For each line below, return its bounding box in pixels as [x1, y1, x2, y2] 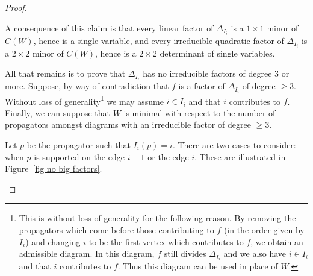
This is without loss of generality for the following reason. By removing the [19, 212, 296, 224]
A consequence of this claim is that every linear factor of [5, 21, 214, 34]
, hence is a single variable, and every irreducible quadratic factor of [33, 34, 284, 46]
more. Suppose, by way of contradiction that [5, 80, 169, 92]
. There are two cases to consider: [172, 139, 296, 151]
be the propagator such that [26, 139, 131, 151]
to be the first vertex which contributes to [88, 235, 244, 248]
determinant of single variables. [160, 46, 275, 59]
